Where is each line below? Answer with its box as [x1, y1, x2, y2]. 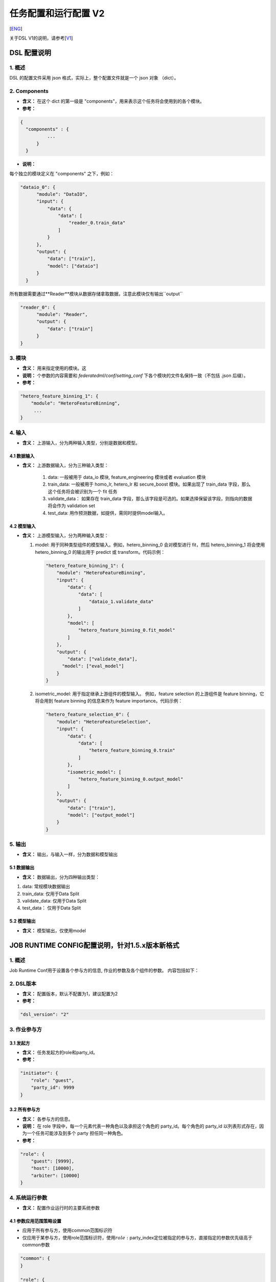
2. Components [9, 87, 49, 94]
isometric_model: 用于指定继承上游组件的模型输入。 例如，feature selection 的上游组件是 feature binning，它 [35, 691, 264, 697]
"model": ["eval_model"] [62, 663, 125, 669]
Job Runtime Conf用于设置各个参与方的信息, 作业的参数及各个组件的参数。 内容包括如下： [9, 967, 199, 973]
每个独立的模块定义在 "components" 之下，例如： [9, 170, 114, 176]
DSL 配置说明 [9, 48, 51, 57]
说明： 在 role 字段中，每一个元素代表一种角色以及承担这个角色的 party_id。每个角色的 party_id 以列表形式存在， [22, 1123, 260, 1129]
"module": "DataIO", [36, 191, 88, 197]
